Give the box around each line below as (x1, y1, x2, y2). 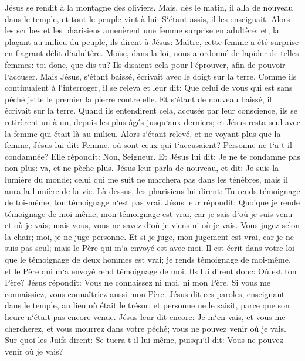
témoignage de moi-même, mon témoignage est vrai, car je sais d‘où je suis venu (5, 207, 293, 219)
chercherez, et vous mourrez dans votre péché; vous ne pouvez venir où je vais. (5, 322, 286, 334)
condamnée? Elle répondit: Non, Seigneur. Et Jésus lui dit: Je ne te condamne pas (5, 150, 300, 162)
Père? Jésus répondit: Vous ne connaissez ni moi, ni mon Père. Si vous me (5, 276, 271, 288)
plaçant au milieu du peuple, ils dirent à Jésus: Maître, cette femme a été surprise (5, 35, 299, 47)
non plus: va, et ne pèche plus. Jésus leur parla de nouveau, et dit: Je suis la (5, 161, 279, 174)
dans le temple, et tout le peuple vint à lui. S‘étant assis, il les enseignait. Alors (5, 12, 290, 25)
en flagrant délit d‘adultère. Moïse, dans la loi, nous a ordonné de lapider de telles (5, 47, 299, 59)
